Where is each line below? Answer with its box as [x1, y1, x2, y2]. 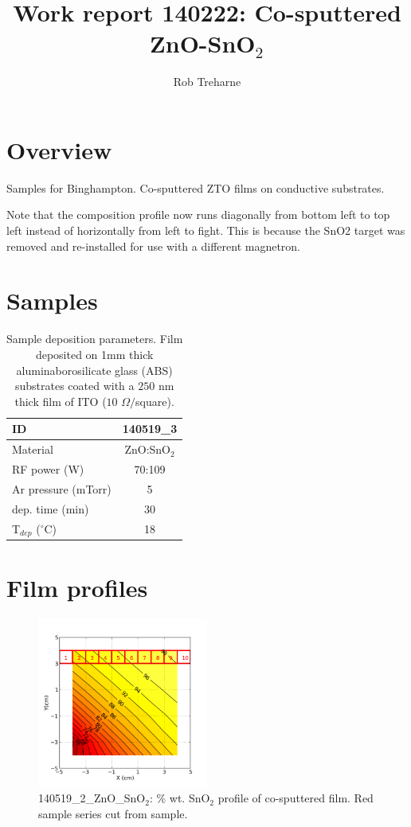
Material [12, 441, 53, 458]
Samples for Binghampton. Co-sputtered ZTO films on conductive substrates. [6, 179, 385, 196]
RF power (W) [12, 461, 84, 477]
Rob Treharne [173, 73, 241, 90]
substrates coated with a [14, 377, 135, 394]
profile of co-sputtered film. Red [217, 790, 374, 806]
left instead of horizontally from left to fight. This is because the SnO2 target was [6, 222, 405, 239]
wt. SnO [169, 790, 210, 806]
